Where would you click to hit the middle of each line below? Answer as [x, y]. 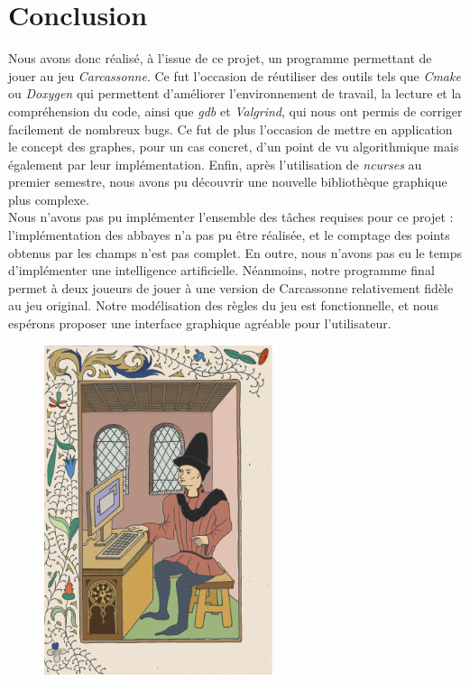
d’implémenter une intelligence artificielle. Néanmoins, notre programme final [221, 270]
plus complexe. [49, 199]
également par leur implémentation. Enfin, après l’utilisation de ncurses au [215, 164]
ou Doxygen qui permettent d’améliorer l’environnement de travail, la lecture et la [235, 93]
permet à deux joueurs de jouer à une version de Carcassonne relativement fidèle [231, 287]
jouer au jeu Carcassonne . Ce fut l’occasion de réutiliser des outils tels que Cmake [235, 75]
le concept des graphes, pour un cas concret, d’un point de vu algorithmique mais [234, 147]
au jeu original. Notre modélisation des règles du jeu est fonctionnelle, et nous [223, 305]
